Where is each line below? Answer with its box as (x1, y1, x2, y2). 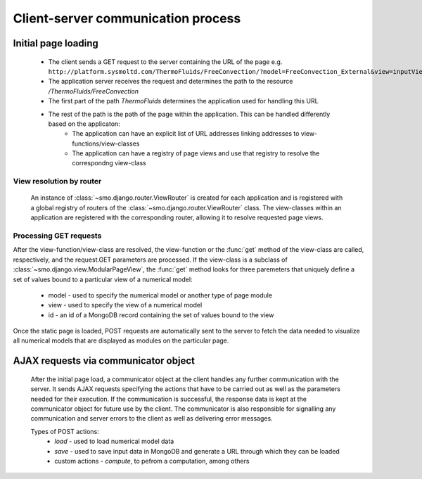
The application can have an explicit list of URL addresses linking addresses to (72, 129, 300, 138)
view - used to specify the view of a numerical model (48, 301, 203, 309)
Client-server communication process (13, 11, 241, 26)
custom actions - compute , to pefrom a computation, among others (54, 457, 250, 465)
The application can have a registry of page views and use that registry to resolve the (72, 149, 320, 158)
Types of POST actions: (30, 427, 100, 435)
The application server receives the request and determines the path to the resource (48, 77, 293, 86)
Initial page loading (13, 37, 98, 49)
